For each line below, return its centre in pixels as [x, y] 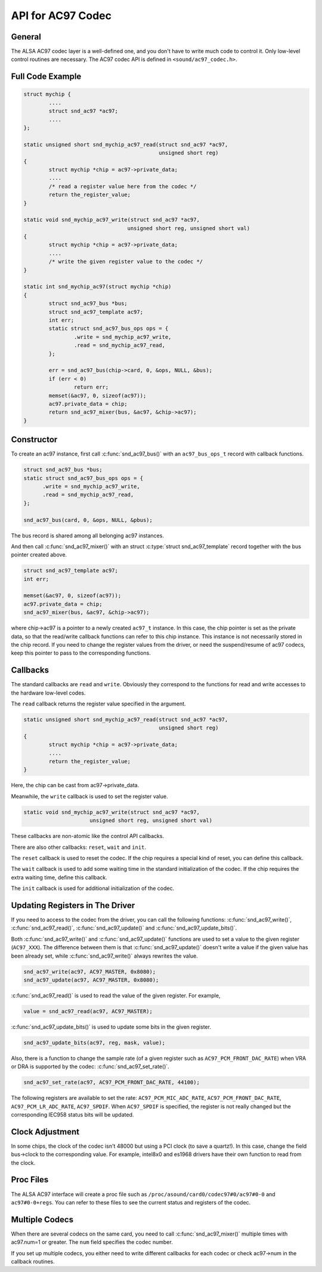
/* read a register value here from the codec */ [123, 186]
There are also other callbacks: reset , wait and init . [78, 847]
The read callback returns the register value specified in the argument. [98, 704]
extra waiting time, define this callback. [59, 877]
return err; [91, 387]
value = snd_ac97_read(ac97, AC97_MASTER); [88, 1011]
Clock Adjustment [45, 1132]
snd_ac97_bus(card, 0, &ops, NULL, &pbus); [88, 520]
